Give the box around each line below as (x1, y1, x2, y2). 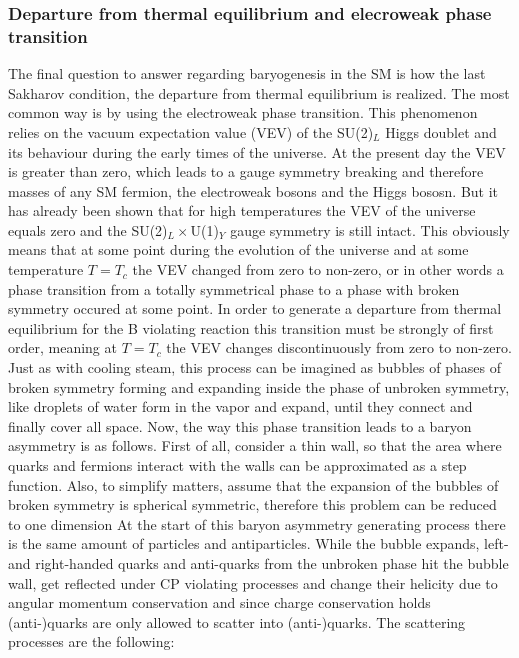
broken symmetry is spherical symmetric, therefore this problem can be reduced (8, 494, 497, 515)
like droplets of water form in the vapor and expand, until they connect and (8, 396, 473, 417)
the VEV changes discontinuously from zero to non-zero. (166, 337, 512, 358)
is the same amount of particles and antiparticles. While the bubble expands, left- (8, 533, 509, 554)
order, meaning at (8, 337, 117, 358)
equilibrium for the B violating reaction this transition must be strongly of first (8, 317, 494, 338)
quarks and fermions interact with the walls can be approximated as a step (8, 455, 467, 476)
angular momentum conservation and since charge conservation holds (8, 592, 431, 613)
